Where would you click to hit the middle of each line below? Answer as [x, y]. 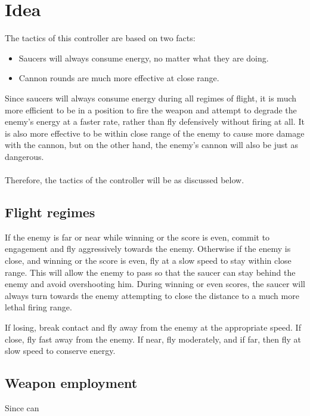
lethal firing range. [38, 307]
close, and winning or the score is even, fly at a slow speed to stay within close [148, 261]
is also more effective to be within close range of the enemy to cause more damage [155, 133]
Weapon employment [71, 383]
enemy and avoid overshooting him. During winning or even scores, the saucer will [155, 284]
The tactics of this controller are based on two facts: [100, 38]
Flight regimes [50, 212]
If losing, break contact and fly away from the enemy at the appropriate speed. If [153, 327]
